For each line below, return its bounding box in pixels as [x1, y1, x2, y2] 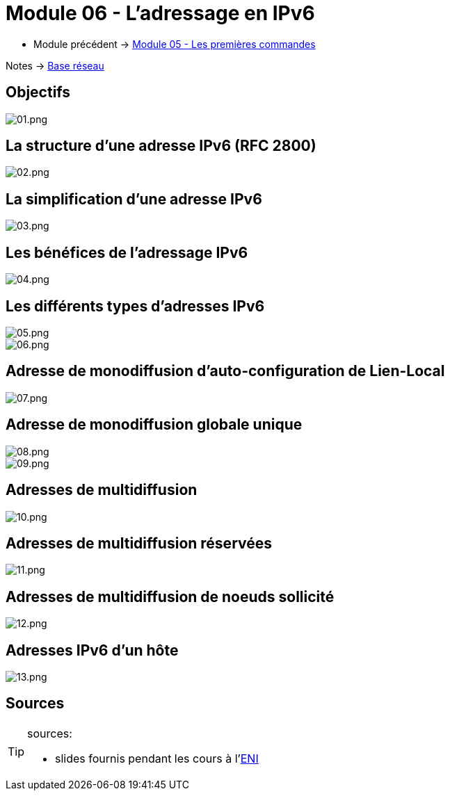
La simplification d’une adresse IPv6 [6, 190, 262, 208]
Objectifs [6, 83, 71, 101]
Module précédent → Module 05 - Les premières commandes [33, 38, 316, 50]
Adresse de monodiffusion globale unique [6, 416, 303, 434]
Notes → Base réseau [6, 59, 104, 72]
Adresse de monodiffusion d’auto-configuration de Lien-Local [6, 362, 445, 380]
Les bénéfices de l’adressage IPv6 [6, 243, 248, 261]
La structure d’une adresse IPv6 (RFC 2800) [6, 137, 316, 155]
